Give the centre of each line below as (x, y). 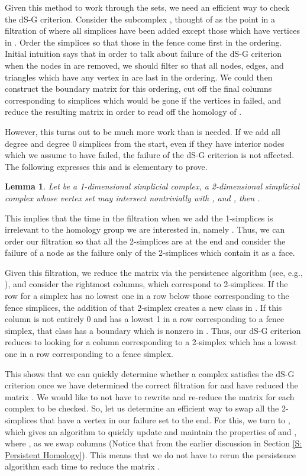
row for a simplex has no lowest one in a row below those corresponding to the (147, 296)
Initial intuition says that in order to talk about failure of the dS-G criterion (143, 54)
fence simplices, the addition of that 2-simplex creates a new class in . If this (143, 307)
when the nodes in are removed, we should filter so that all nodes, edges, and (144, 65)
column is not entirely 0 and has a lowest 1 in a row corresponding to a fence (145, 319)
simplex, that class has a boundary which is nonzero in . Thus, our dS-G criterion (153, 330)
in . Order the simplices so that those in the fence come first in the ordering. (143, 42)
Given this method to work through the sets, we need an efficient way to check (147, 7)
